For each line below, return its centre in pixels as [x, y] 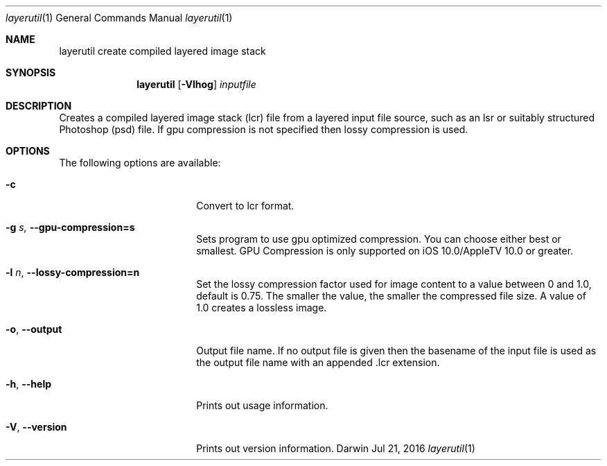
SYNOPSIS [31, 72]
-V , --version [36, 427]
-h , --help [29, 384]
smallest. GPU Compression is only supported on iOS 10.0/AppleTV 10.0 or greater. [385, 251]
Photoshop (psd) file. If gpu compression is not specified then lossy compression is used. [264, 129]
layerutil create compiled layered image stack [162, 51]
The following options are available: [140, 163]
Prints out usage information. [262, 405]
